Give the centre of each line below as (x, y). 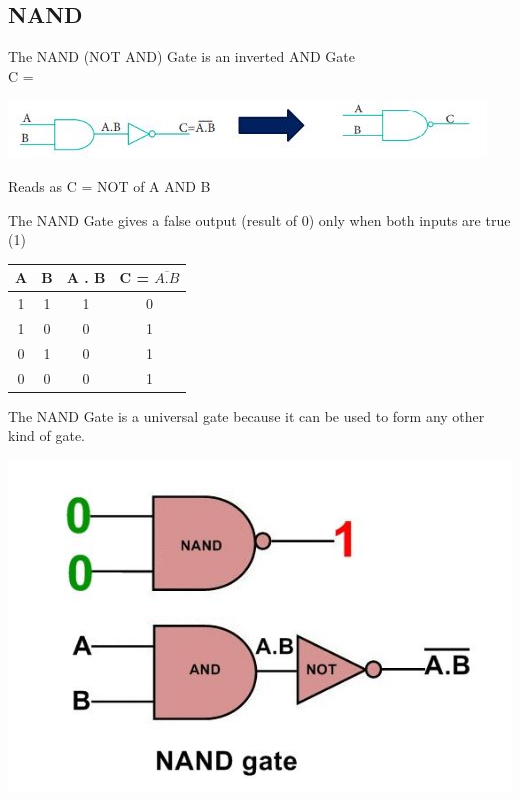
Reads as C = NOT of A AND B (109, 185)
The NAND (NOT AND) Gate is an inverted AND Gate (181, 56)
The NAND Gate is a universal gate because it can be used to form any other (246, 415)
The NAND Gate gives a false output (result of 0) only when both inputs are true (259, 219)
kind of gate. (47, 435)
